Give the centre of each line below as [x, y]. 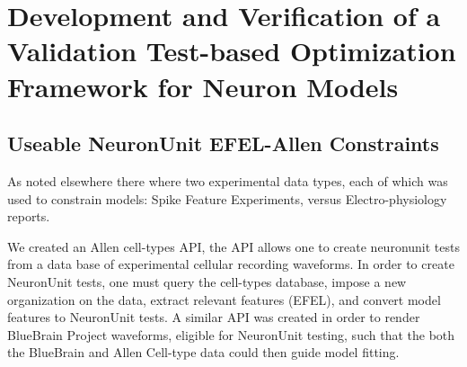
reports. [29, 216]
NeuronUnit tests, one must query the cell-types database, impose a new [207, 281]
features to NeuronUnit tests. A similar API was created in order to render [214, 317]
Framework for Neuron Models [203, 86]
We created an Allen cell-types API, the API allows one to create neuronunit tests [233, 246]
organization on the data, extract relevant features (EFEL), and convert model [224, 299]
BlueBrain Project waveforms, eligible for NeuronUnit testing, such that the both [231, 334]
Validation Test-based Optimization [232, 51]
